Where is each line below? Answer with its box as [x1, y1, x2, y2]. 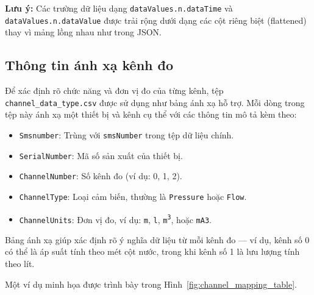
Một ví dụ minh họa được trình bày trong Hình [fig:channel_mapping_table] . [5, 277, 297, 290]
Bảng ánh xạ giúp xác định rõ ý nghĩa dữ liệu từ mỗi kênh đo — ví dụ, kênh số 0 [5, 233, 310, 246]
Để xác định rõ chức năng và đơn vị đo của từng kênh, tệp [5, 84, 224, 97]
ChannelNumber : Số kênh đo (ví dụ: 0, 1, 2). [19, 169, 182, 182]
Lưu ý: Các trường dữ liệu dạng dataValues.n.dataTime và [5, 2, 233, 14]
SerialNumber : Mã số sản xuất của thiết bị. [19, 149, 183, 162]
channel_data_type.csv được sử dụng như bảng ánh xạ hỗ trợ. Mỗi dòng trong [5, 96, 305, 108]
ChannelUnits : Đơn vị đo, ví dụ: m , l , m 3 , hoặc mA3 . [19, 213, 212, 226]
